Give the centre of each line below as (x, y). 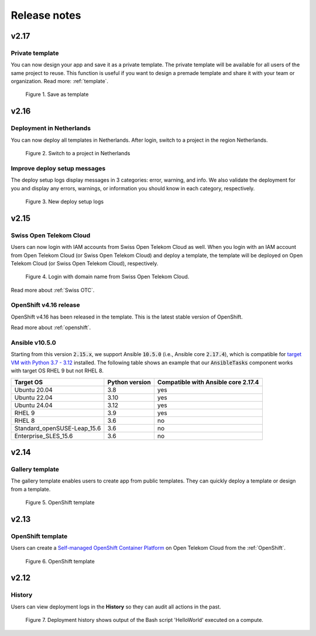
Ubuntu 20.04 (33, 389)
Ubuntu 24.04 (33, 405)
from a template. (31, 489)
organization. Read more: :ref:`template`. (59, 81)
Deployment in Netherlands (51, 128)
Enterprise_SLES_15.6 (44, 436)
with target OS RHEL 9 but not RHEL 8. (57, 371)
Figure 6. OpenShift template (60, 561)
